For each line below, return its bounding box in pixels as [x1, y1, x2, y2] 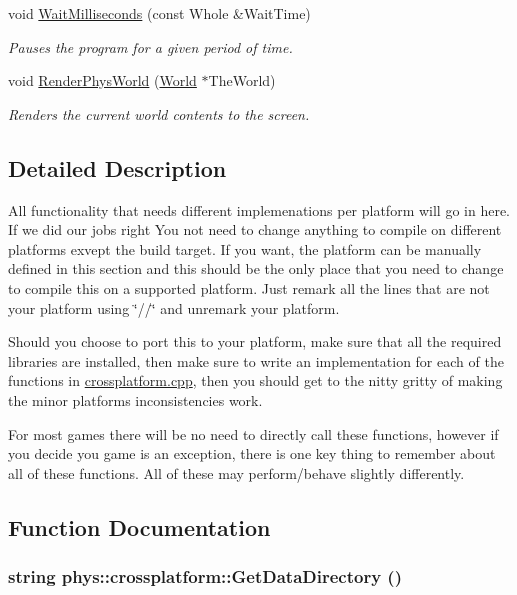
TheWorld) [208, 70, 276, 91]
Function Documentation [8, 511, 271, 542]
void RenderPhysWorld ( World [8, 70, 197, 91]
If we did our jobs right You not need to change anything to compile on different [8, 219, 502, 240]
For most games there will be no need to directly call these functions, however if [8, 423, 499, 444]
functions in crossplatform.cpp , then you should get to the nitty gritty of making [8, 370, 503, 391]
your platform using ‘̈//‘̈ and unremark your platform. [8, 297, 340, 318]
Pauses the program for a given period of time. [8, 36, 293, 57]
